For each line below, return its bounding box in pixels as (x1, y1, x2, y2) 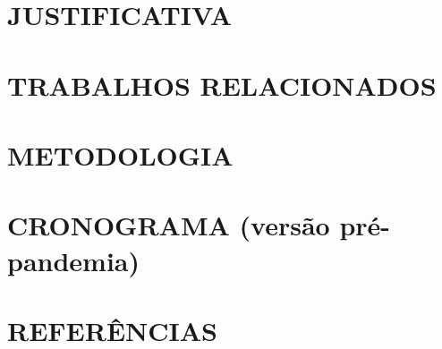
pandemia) (7, 242, 140, 278)
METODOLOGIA (7, 136, 234, 173)
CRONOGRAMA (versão (7, 207, 330, 243)
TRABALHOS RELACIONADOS (7, 66, 437, 103)
